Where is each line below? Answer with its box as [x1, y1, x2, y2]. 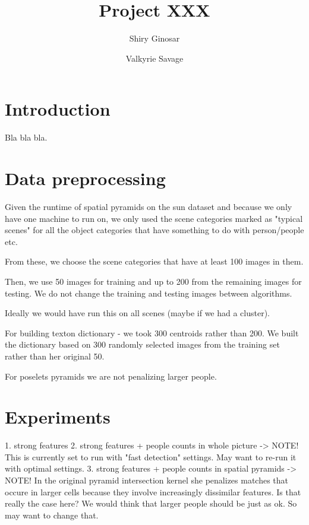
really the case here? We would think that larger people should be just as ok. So [5, 497, 297, 510]
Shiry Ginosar [129, 32, 180, 44]
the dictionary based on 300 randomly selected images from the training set [5, 338, 280, 351]
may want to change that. [5, 508, 99, 521]
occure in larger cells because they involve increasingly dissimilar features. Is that [5, 485, 301, 498]
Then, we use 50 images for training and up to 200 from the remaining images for [5, 275, 302, 287]
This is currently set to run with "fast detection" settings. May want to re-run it [5, 450, 297, 463]
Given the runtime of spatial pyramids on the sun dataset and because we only [5, 200, 292, 212]
